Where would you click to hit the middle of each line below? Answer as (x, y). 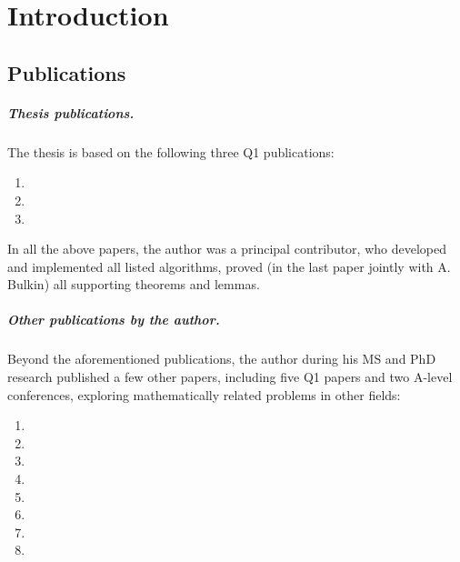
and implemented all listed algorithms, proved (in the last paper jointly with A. (229, 266)
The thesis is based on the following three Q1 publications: (171, 151)
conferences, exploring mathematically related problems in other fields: (204, 394)
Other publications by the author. (114, 320)
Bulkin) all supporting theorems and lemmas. (134, 284)
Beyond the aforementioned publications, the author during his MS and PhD (222, 359)
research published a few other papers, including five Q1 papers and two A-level (230, 377)
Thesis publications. (71, 112)
